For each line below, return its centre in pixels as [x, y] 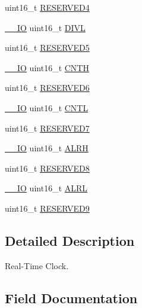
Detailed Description [70, 240]
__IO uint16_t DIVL [45, 27]
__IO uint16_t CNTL [47, 107]
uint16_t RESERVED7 [47, 128]
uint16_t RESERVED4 [47, 7]
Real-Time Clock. [37, 265]
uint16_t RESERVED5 [47, 48]
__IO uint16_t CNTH [47, 67]
